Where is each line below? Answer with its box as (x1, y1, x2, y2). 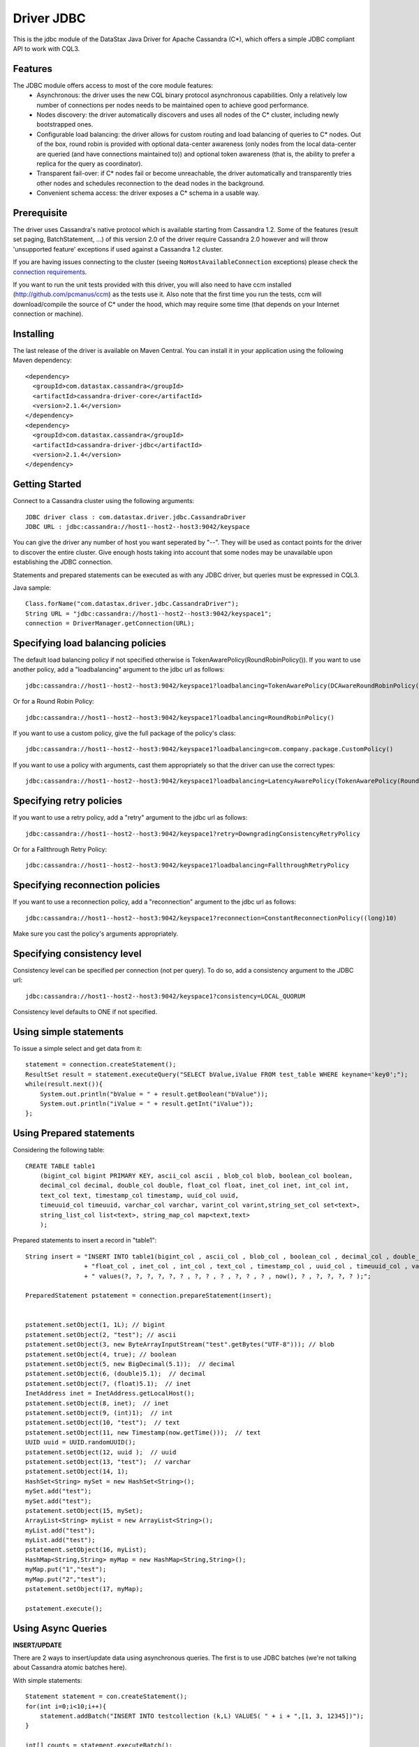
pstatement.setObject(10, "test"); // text (25, 1419, 181, 1427)
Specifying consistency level (13, 948, 142, 959)
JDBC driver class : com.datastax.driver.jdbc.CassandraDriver (25, 513, 247, 521)
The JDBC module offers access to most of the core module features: (13, 81, 213, 89)
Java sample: (13, 583, 52, 592)
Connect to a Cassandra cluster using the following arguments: (13, 497, 195, 505)
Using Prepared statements (13, 1127, 135, 1139)
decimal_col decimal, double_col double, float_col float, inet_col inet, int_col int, (39, 1182, 349, 1189)
